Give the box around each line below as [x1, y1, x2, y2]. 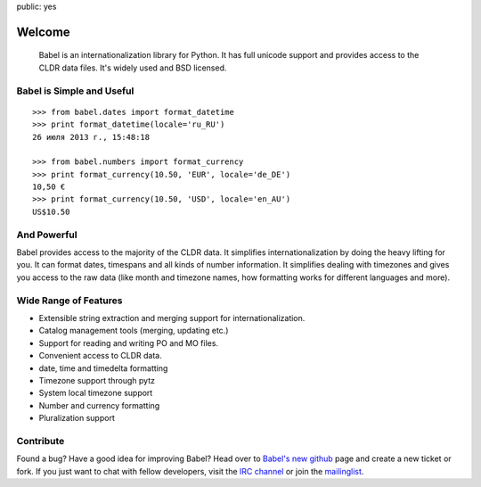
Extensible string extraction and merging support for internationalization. [38, 312, 306, 323]
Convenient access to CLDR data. [38, 351, 162, 361]
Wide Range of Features [16, 294, 123, 307]
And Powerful [16, 228, 77, 241]
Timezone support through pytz [38, 375, 156, 385]
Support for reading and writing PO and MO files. [38, 337, 218, 348]
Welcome [16, 24, 70, 39]
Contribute [16, 434, 65, 447]
